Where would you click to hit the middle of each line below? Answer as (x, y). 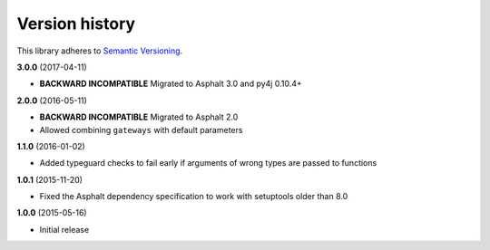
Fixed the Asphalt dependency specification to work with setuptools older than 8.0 (194, 197)
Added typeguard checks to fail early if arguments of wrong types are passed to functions (208, 163)
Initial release (64, 229)
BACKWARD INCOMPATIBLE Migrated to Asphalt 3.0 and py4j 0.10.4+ (171, 84)
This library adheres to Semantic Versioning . (100, 51)
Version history (76, 24)
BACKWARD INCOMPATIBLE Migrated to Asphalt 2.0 (139, 117)
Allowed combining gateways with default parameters (141, 130)
